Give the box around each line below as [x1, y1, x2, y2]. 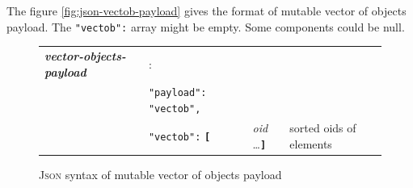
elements [289, 135, 332, 152]
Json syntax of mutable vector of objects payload [39, 165, 282, 182]
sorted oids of [289, 119, 356, 136]
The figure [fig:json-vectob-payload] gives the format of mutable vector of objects [6, 2, 407, 19]
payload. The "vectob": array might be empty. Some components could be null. [6, 18, 405, 35]
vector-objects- [44, 48, 126, 64]
